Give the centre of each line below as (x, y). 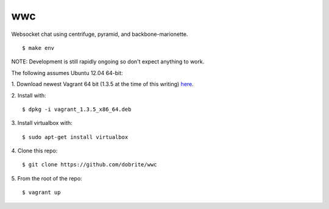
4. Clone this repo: (34, 151)
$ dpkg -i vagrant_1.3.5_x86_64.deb (77, 109)
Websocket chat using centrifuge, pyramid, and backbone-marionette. (100, 34)
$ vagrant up (41, 193)
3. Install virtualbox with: (42, 123)
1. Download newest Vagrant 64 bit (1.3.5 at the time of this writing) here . (103, 84)
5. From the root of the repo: (47, 178)
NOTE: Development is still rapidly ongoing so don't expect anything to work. (108, 62)
